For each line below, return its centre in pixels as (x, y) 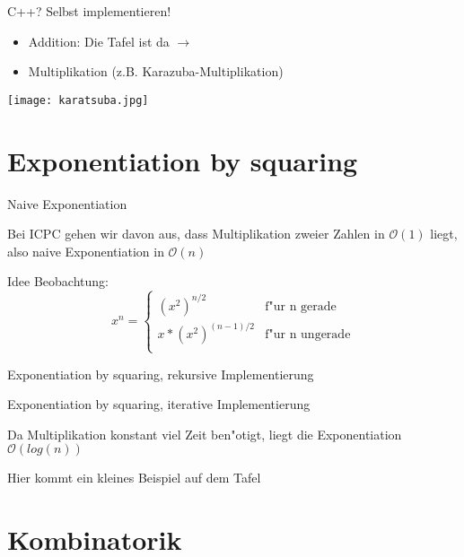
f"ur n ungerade (308, 335)
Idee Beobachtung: (58, 281)
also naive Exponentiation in (86, 251)
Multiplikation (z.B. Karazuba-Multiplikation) (156, 71)
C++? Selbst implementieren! (89, 11)
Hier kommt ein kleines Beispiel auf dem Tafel (134, 478)
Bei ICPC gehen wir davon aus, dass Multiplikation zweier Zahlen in (196, 234)
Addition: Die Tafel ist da (99, 41)
